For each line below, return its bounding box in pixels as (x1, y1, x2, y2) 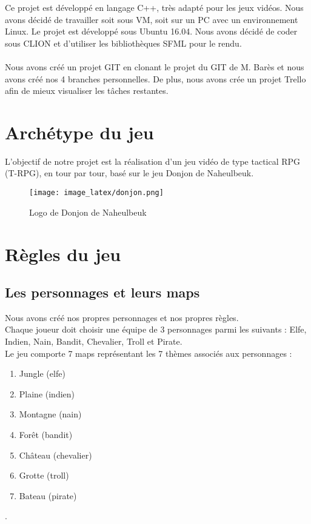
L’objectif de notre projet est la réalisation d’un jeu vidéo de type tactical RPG (5, 154, 301, 167)
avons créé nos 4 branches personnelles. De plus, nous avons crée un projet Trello (5, 72, 306, 85)
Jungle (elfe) (19, 367, 65, 380)
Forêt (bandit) (19, 428, 73, 441)
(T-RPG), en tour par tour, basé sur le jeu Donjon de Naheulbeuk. (5, 167, 254, 179)
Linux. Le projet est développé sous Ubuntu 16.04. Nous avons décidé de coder (5, 25, 298, 38)
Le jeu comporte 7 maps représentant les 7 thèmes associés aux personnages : (5, 347, 292, 359)
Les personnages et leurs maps (5, 283, 200, 302)
